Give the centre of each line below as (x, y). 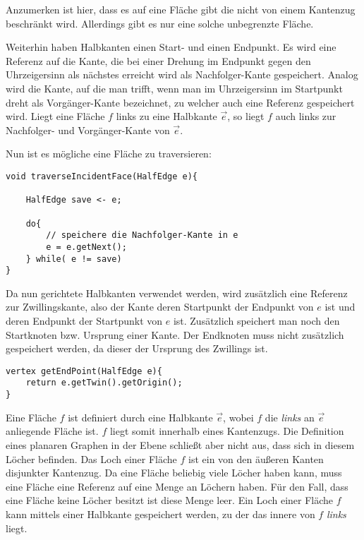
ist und (340, 307)
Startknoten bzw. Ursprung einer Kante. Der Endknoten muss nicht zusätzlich (175, 334)
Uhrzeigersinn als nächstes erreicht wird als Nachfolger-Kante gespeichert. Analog (182, 74)
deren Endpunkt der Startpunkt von (84, 321)
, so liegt (246, 116)
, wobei (238, 417)
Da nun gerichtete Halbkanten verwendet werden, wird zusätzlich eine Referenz (177, 293)
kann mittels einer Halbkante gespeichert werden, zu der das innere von (160, 514)
